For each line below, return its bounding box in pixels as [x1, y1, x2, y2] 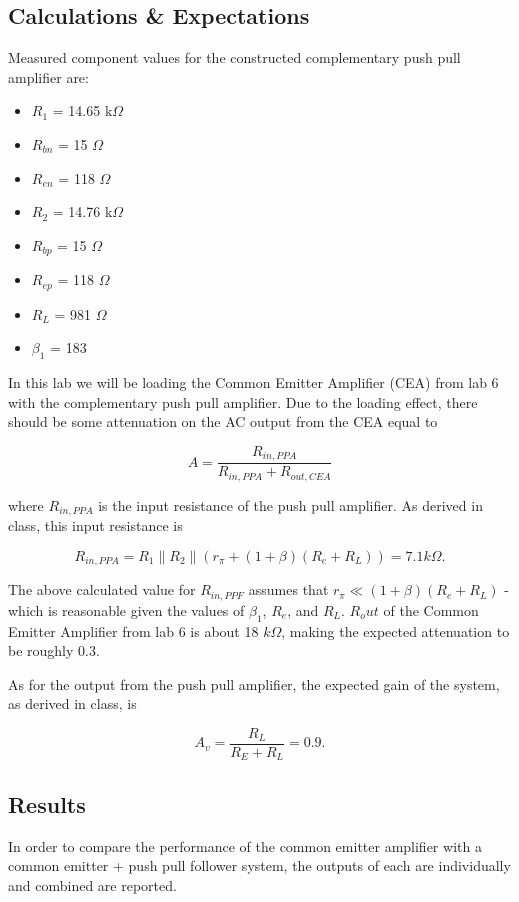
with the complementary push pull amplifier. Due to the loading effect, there [8, 391, 478, 412]
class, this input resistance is [8, 515, 183, 536]
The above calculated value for [8, 579, 196, 600]
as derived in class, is [8, 693, 137, 714]
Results [8, 788, 86, 819]
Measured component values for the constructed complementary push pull [8, 47, 461, 68]
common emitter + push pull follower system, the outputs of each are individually [8, 855, 511, 876]
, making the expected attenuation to [281, 620, 510, 641]
